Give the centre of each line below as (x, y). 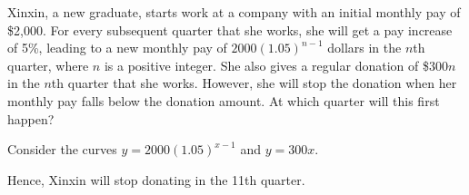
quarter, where (48, 65)
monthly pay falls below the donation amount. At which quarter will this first (224, 100)
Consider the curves (62, 149)
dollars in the (364, 48)
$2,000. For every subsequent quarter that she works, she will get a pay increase (230, 29)
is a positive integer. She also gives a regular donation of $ (266, 65)
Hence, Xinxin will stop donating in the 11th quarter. (156, 179)
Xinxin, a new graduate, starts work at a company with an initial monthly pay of (234, 12)
